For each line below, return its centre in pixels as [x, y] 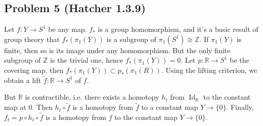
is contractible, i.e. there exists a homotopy [92, 97]
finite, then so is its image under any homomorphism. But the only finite [117, 50]
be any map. [68, 29]
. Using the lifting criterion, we [209, 70]
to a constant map [170, 107]
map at [15, 107]
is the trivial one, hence [87, 60]
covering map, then [34, 70]
